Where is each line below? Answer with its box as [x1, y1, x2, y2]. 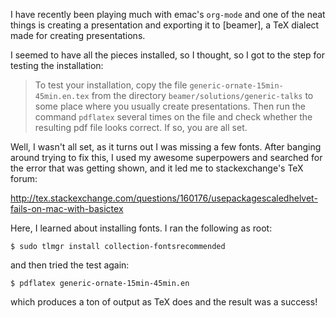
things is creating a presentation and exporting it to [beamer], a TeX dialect [10, 19, 320, 31]
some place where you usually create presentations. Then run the [34, 100, 306, 112]
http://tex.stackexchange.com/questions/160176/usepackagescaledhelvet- [10, 192, 318, 204]
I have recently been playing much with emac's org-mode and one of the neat [10, 9, 326, 20]
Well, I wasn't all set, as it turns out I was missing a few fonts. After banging [10, 141, 322, 153]
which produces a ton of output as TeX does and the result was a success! [10, 296, 318, 308]
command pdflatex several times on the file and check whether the [34, 111, 313, 123]
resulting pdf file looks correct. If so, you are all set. [34, 122, 248, 133]
